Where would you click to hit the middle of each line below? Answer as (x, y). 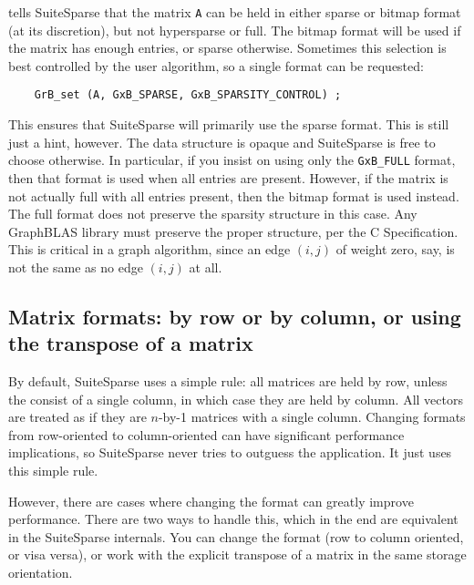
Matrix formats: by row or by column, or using (235, 316)
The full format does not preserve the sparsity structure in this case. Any (213, 214)
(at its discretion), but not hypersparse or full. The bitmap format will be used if (235, 30)
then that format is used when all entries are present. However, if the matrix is (228, 177)
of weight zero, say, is (395, 249)
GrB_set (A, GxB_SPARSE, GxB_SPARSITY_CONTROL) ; (188, 95)
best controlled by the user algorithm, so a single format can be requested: (216, 65)
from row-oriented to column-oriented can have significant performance (206, 434)
